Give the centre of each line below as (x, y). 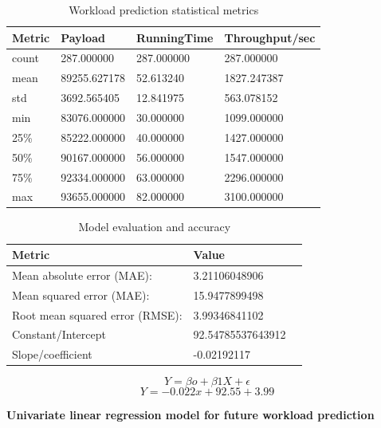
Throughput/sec (270, 37)
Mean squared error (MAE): (81, 294)
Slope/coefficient (52, 354)
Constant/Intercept (59, 334)
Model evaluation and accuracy (155, 227)
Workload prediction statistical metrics (164, 10)
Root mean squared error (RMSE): (97, 314)
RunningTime (175, 37)
